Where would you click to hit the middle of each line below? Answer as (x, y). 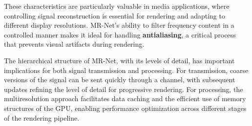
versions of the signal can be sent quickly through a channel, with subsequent (120, 80)
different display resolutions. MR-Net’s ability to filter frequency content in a (119, 25)
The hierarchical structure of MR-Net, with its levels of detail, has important (119, 60)
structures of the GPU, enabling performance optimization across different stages (125, 108)
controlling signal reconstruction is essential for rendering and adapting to (115, 15)
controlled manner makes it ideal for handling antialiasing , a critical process (120, 34)
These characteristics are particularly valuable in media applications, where (117, 6)
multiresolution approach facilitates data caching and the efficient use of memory (125, 99)
